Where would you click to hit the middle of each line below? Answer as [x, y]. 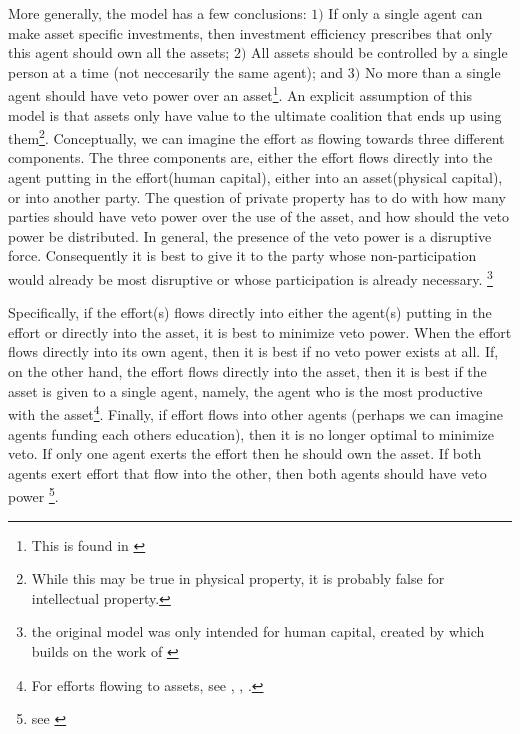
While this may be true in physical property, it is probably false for [238, 578]
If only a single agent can [405, 13]
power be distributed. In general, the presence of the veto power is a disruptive [250, 235]
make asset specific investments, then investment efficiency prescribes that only [250, 32]
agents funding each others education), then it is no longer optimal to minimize [251, 433]
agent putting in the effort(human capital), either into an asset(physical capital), [255, 177]
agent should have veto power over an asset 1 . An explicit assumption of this [240, 94]
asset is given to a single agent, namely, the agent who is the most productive [245, 390]
